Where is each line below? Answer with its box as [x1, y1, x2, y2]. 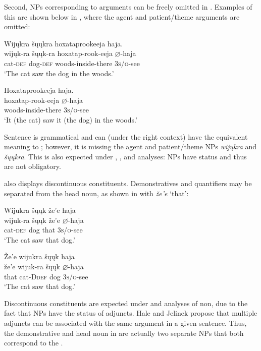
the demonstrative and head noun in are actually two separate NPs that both [4, 327, 244, 338]
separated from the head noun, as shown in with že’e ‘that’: [4, 188, 189, 198]
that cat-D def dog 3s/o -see [4, 271, 88, 281]
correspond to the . [4, 337, 63, 348]
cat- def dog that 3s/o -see [4, 224, 83, 235]
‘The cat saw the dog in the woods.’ [4, 68, 114, 78]
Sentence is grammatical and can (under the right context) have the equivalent [4, 131, 248, 142]
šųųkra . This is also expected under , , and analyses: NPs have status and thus [4, 151, 247, 161]
